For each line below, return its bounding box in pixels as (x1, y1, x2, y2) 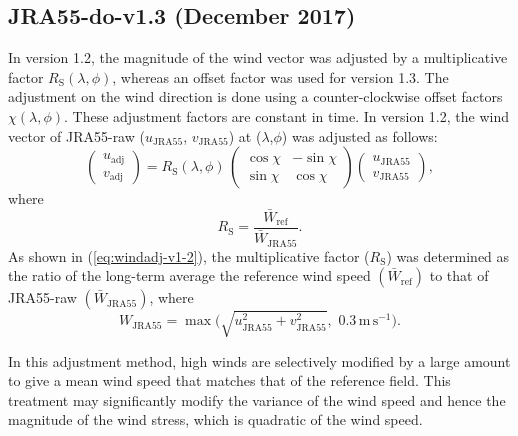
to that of (429, 265, 489, 286)
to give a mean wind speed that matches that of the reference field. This (8, 370, 451, 391)
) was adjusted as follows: (281, 125, 438, 146)
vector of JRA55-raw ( (8, 125, 145, 146)
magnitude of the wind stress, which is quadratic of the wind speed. (8, 409, 423, 430)
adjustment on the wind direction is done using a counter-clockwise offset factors (8, 86, 503, 107)
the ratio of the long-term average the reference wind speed (8, 265, 371, 286)
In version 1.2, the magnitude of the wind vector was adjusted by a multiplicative (8, 47, 508, 68)
